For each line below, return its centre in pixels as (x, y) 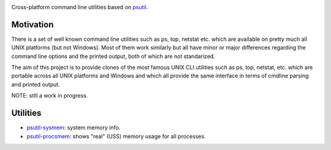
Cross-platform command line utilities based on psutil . (80, 7)
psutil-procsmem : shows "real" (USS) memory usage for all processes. (116, 136)
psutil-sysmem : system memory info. (74, 127)
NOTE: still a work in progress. (50, 96)
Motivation (32, 24)
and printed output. (36, 84)
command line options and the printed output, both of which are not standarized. (113, 56)
